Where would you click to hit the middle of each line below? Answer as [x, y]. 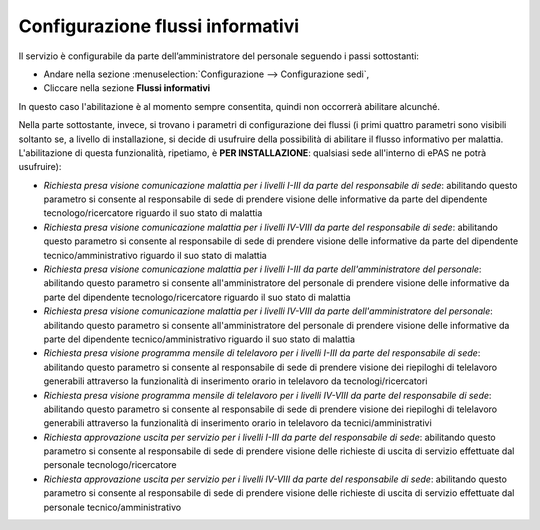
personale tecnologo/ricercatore [110, 465]
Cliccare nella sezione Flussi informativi [127, 88]
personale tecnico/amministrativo [112, 507]
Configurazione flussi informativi [159, 26]
